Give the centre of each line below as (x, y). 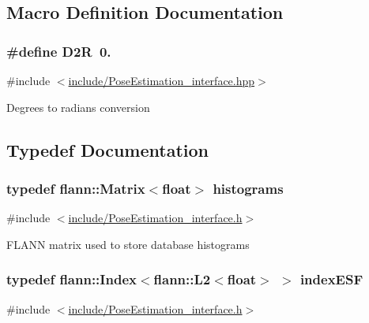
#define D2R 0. (59, 51)
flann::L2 (182, 279)
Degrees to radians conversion (78, 107)
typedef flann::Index (72, 279)
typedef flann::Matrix (76, 188)
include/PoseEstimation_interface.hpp (162, 80)
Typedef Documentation (107, 149)
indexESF (331, 279)
